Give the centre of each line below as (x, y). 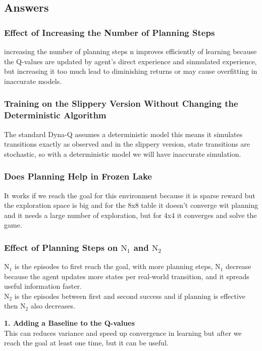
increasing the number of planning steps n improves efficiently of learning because (130, 51)
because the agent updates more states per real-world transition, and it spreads (127, 276)
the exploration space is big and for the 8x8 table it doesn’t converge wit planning (131, 205)
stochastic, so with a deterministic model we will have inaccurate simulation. (123, 153)
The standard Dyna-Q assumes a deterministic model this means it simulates (123, 134)
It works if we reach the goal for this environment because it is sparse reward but (130, 195)
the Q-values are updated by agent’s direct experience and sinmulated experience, (130, 61)
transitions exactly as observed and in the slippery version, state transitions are (127, 144)
